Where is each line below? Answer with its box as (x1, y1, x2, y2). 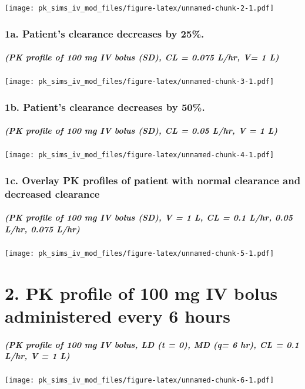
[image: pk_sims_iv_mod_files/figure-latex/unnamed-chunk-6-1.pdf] (5, 376, 274, 385)
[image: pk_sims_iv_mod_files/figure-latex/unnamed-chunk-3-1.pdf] (5, 77, 274, 86)
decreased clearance (5, 186, 100, 201)
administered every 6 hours (5, 303, 231, 327)
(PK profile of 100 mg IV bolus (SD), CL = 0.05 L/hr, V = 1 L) (5, 124, 278, 137)
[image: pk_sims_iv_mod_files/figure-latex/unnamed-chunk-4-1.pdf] (5, 151, 274, 160)
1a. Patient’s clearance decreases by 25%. (5, 26, 205, 40)
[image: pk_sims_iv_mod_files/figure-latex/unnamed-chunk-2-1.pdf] (5, 4, 274, 12)
